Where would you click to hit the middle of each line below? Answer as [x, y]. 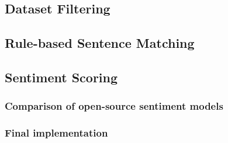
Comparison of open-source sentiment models [114, 106]
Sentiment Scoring [61, 77]
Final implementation [56, 133]
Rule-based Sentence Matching [100, 43]
